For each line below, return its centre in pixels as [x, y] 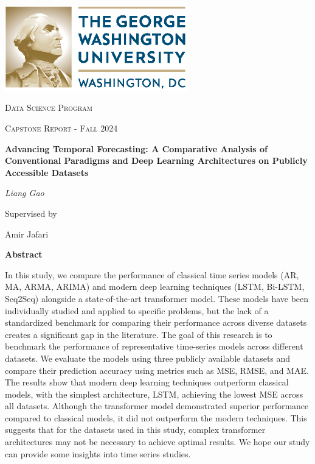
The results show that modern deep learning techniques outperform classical [147, 382]
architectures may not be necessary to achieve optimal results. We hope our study [157, 442]
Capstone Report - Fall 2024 [61, 128]
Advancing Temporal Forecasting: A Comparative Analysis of [136, 148]
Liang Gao [25, 193]
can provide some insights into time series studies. [98, 453]
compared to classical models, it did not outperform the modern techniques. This [156, 417]
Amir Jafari [27, 234]
